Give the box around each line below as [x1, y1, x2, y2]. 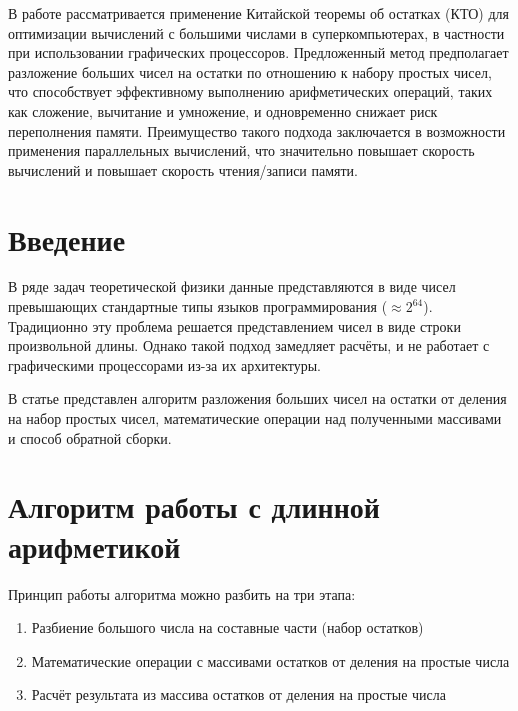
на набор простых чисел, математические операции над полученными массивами [8, 408, 502, 429]
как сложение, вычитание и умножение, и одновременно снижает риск [8, 100, 438, 121]
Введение [8, 218, 126, 259]
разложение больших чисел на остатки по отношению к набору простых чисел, [8, 61, 492, 82]
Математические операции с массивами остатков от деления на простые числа [31, 650, 510, 671]
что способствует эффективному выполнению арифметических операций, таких [8, 81, 493, 102]
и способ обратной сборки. [8, 427, 172, 448]
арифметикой [8, 525, 181, 566]
